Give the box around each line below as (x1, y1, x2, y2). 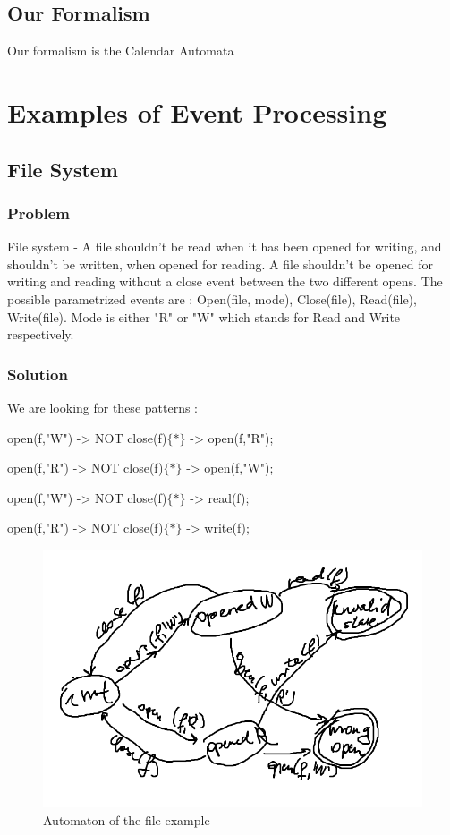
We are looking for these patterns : (7, 397, 198, 416)
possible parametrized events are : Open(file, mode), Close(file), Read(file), (7, 289, 417, 308)
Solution (7, 362, 68, 385)
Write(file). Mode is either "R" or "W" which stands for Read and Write (7, 307, 401, 326)
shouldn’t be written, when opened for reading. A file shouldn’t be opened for (7, 254, 433, 273)
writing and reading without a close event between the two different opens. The (7, 272, 443, 291)
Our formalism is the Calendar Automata (7, 41, 234, 60)
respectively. (7, 325, 74, 344)
